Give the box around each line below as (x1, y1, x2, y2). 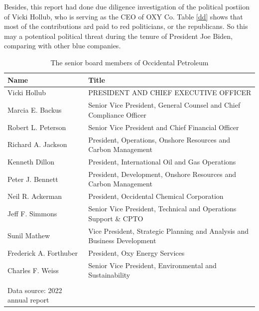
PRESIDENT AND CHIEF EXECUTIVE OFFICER (88, 87, 252, 98)
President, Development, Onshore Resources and (88, 168, 237, 179)
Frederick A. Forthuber (7, 247, 78, 258)
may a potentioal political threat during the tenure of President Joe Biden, (4, 30, 233, 41)
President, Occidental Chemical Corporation (88, 191, 224, 201)
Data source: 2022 (7, 285, 62, 295)
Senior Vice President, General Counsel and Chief (88, 100, 241, 110)
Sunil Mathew (7, 230, 50, 241)
